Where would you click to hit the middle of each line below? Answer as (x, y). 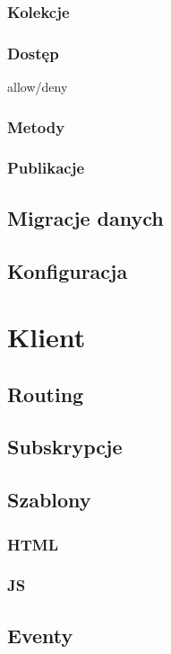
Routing (46, 394)
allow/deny (38, 87)
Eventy (40, 635)
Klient (47, 337)
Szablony (49, 500)
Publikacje (46, 168)
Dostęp (33, 53)
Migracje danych (85, 217)
